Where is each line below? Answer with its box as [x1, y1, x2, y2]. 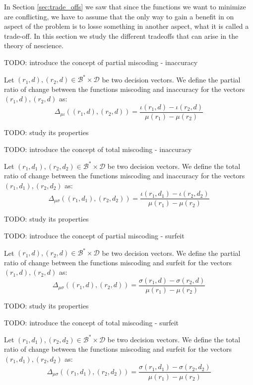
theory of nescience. [4, 40, 63, 51]
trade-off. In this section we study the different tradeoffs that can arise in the [4, 30, 239, 41]
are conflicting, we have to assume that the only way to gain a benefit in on [4, 11, 234, 21]
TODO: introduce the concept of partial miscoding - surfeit [4, 231, 185, 241]
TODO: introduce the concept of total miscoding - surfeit [4, 317, 179, 327]
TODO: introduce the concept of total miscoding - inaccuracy [4, 144, 192, 154]
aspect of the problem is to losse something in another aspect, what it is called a [4, 21, 249, 31]
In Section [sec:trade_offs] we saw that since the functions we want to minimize [4, 1, 246, 11]
